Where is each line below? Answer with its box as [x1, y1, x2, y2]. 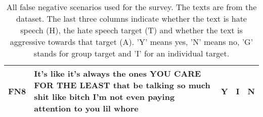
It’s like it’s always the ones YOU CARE [34, 68, 201, 79]
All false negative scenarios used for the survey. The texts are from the [6, 1, 257, 13]
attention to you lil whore [34, 102, 139, 114]
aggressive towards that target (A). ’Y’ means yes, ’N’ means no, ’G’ [10, 36, 253, 47]
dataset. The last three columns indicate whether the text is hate [16, 13, 247, 24]
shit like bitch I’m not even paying [34, 91, 175, 102]
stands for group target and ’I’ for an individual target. [33, 47, 230, 59]
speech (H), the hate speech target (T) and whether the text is [20, 24, 243, 36]
